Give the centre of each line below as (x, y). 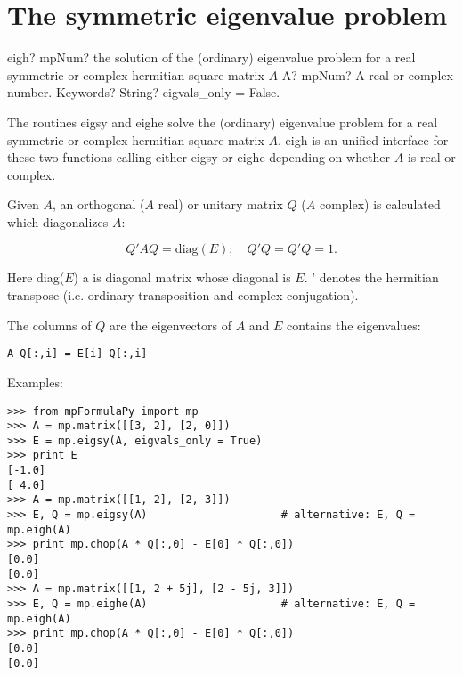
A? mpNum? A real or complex (367, 74)
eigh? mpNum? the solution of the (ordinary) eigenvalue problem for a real (211, 57)
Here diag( (36, 277)
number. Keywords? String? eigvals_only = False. (144, 92)
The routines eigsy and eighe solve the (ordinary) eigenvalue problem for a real (223, 122)
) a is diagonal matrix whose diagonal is (182, 277)
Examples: (35, 382)
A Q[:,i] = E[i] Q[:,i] (77, 354)
